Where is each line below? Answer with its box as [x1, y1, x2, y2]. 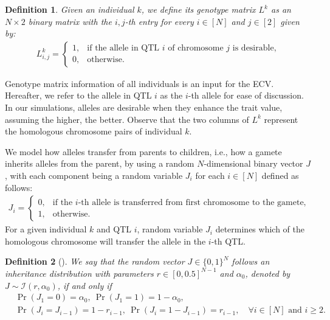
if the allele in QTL [87, 44, 160, 53]
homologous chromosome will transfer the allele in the [5, 234, 206, 247]
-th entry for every [125, 15, 194, 27]
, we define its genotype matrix [141, 3, 256, 15]
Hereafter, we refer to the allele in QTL [5, 89, 152, 102]
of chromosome [168, 44, 224, 53]
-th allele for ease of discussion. [188, 89, 304, 102]
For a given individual [5, 223, 87, 235]
